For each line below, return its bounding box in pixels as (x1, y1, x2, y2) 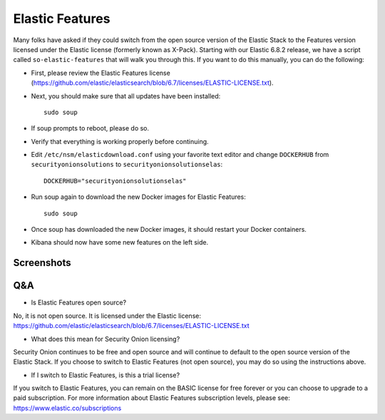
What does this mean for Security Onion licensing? (31, 334, 180, 343)
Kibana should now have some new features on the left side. (31, 238, 209, 247)
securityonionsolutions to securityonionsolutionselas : (31, 160, 223, 169)
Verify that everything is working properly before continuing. (31, 137, 210, 145)
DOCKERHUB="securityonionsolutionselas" (43, 177, 187, 185)
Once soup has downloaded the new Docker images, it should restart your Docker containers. (31, 225, 307, 234)
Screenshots (13, 257, 71, 269)
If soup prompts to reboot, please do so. (31, 124, 150, 133)
